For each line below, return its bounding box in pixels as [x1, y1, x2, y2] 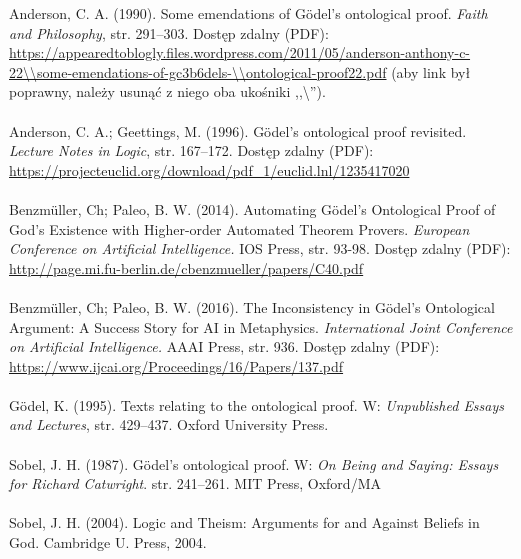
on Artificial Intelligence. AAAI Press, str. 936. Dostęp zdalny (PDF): [9, 336, 440, 357]
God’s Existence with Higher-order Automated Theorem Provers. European [9, 218, 470, 239]
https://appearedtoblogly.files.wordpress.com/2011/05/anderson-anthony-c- [9, 42, 471, 63]
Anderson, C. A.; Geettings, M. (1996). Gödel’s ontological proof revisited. [9, 120, 467, 141]
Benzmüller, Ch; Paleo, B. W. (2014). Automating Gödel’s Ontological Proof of [9, 198, 496, 219]
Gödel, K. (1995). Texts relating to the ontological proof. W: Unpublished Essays [9, 394, 505, 415]
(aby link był [391, 61, 471, 82]
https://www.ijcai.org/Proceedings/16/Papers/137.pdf [9, 355, 344, 376]
